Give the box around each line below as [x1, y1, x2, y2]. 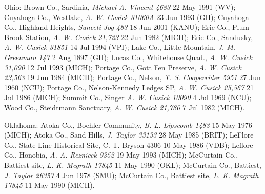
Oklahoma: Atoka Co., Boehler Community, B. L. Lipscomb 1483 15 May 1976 [4, 119, 252, 130]
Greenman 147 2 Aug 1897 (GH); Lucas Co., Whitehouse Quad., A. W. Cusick [4, 51, 253, 62]
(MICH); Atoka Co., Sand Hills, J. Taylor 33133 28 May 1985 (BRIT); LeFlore [4, 129, 254, 140]
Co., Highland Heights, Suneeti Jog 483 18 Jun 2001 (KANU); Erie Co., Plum [4, 22, 249, 32]
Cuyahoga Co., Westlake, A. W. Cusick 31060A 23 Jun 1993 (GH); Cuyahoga [4, 11, 249, 22]
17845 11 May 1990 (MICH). [4, 180, 95, 190]
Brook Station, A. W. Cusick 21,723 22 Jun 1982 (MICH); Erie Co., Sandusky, [4, 31, 253, 42]
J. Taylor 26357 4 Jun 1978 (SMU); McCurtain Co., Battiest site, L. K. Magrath [4, 169, 259, 180]
